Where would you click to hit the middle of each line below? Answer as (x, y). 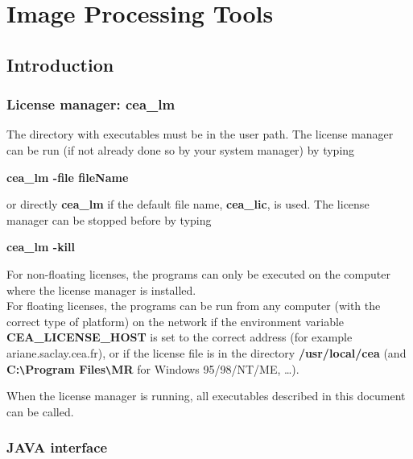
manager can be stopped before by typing (109, 219)
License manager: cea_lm (91, 104)
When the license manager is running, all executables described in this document (206, 396)
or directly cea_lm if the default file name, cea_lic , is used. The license (188, 204)
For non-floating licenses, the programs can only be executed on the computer (198, 273)
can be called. (40, 411)
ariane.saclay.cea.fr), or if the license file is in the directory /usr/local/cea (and (206, 352)
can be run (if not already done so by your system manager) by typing (181, 149)
